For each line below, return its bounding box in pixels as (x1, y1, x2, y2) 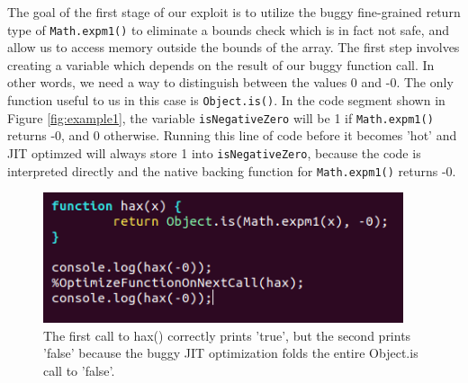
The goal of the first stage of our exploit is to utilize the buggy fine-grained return (7, 3, 461, 21)
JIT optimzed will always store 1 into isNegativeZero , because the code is (7, 143, 421, 162)
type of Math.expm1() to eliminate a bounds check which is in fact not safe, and (7, 20, 449, 39)
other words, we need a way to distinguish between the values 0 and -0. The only (7, 73, 454, 92)
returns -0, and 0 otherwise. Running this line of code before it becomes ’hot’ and (7, 126, 457, 145)
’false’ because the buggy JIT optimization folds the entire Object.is (43, 343, 418, 362)
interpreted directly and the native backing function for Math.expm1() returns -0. (7, 161, 456, 180)
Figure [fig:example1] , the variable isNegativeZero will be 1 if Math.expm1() (7, 108, 434, 127)
